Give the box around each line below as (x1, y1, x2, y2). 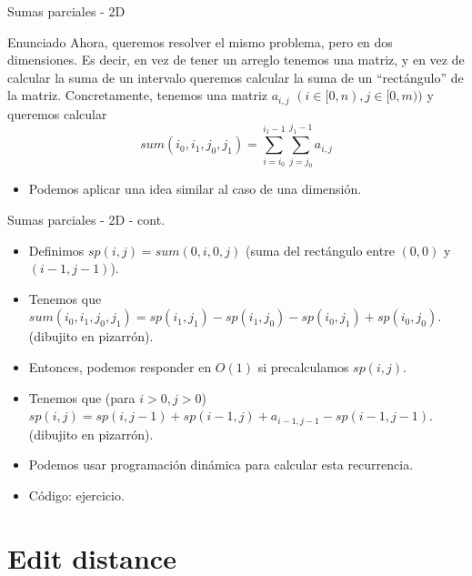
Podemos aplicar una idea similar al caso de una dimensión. (28, 179, 362, 198)
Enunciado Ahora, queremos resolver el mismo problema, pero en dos (7, 32, 393, 51)
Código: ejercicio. (28, 485, 125, 504)
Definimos (28, 240, 85, 259)
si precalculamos (257, 358, 349, 377)
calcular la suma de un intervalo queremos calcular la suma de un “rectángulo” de (7, 67, 464, 86)
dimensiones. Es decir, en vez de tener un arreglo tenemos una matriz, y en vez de (7, 50, 465, 69)
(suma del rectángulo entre (245, 240, 395, 259)
